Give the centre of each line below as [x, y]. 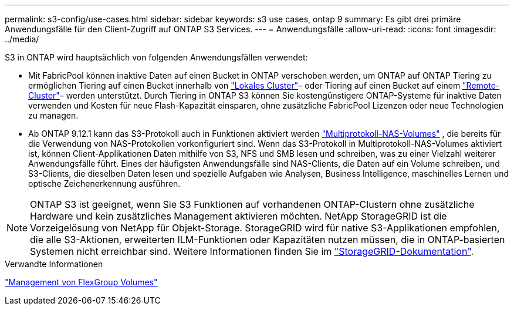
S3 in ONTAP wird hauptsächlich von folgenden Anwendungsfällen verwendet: [156, 57]
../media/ [22, 39]
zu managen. [53, 115]
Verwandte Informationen [54, 264]
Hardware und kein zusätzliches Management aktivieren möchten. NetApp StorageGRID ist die [239, 216]
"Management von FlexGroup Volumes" [81, 282]
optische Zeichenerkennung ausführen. [104, 183]
